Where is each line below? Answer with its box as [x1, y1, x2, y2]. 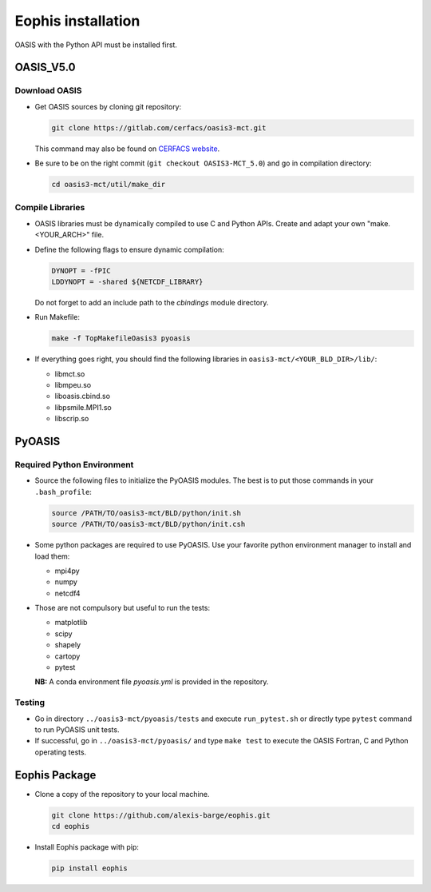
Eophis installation [14, 12, 140, 30]
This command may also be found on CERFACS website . [34, 144, 220, 153]
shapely [54, 640, 81, 650]
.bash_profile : [34, 487, 92, 496]
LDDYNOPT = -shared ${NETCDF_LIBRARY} [51, 277, 204, 286]
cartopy [54, 651, 81, 661]
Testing [14, 697, 45, 708]
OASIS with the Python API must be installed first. [14, 40, 177, 50]
